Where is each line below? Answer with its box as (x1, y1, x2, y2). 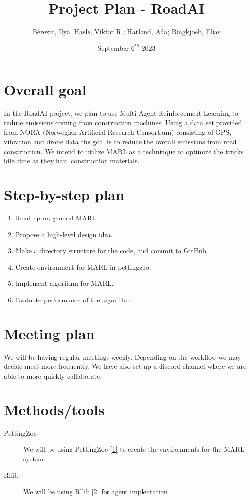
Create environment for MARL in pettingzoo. (15, 261, 151, 272)
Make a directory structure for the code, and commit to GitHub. (15, 245, 208, 256)
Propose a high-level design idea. (15, 229, 113, 239)
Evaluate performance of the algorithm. (15, 294, 133, 304)
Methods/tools (4, 399, 105, 419)
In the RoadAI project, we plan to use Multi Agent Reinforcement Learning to (4, 108, 238, 118)
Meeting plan (4, 323, 95, 343)
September (97, 42, 129, 53)
